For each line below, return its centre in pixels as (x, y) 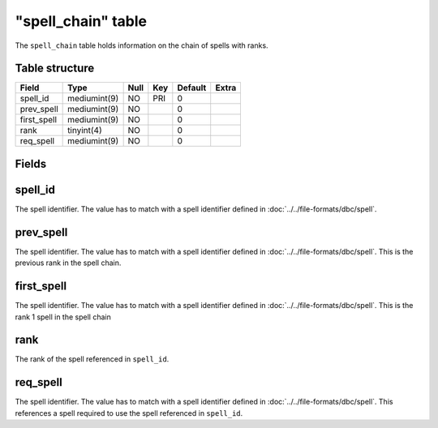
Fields (31, 163)
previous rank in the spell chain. (68, 263)
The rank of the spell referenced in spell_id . (92, 359)
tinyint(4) (85, 131)
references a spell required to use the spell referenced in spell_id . (129, 413)
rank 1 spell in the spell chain (63, 317)
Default (192, 88)
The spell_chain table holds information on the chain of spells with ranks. (142, 45)
